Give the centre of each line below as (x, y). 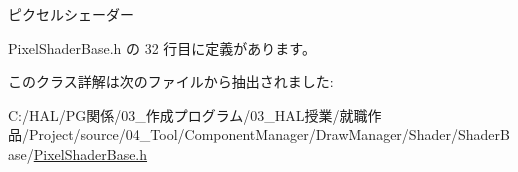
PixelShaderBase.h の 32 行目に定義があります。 (162, 47)
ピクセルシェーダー (71, 14)
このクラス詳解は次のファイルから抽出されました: (171, 81)
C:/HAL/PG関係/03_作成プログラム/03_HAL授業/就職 (188, 114)
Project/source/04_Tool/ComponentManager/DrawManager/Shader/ (243, 134)
